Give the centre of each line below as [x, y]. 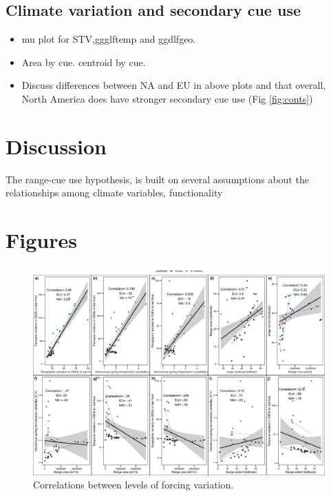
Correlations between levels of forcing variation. [134, 485]
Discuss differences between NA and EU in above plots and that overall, [174, 85]
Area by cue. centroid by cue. [84, 62]
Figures [41, 240]
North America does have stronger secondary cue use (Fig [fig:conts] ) [167, 98]
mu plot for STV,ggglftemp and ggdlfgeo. [109, 39]
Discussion [56, 146]
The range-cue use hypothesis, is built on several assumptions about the [157, 179]
